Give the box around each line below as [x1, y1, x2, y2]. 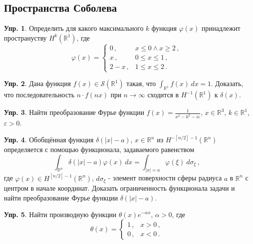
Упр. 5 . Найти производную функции [4, 209, 117, 219]
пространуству [4, 32, 47, 43]
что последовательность [4, 89, 75, 100]
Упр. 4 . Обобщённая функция [4, 134, 94, 145]
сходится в [147, 89, 179, 100]
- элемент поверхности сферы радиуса [108, 173, 222, 183]
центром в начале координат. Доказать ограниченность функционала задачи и [4, 183, 235, 193]
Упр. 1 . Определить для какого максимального [4, 23, 144, 33]
